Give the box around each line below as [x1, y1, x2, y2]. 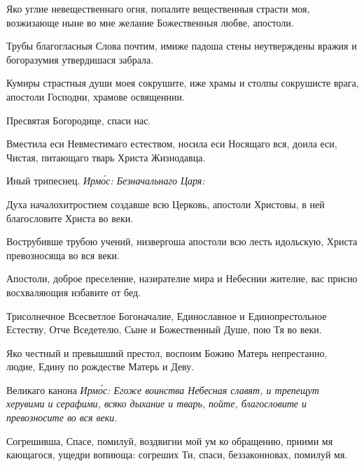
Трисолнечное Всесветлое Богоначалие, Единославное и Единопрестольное [6, 308, 327, 323]
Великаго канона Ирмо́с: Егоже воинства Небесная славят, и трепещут [6, 382, 319, 397]
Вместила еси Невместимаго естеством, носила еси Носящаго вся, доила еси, [6, 136, 337, 151]
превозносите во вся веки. [6, 410, 118, 425]
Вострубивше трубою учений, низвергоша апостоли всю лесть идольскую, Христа [6, 234, 358, 249]
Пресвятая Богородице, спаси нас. [6, 112, 151, 127]
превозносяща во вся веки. [6, 247, 120, 262]
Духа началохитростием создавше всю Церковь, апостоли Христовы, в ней [6, 196, 325, 211]
